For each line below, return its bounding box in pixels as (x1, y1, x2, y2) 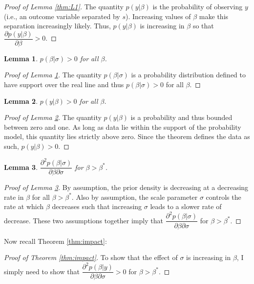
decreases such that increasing (52, 201, 142, 212)
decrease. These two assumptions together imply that (4, 215, 163, 225)
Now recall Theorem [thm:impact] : (4, 236, 107, 246)
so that (192, 21, 214, 31)
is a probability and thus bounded (130, 112, 233, 122)
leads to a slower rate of (150, 201, 222, 212)
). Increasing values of (126, 11, 191, 21)
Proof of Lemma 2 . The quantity (4, 112, 102, 122)
